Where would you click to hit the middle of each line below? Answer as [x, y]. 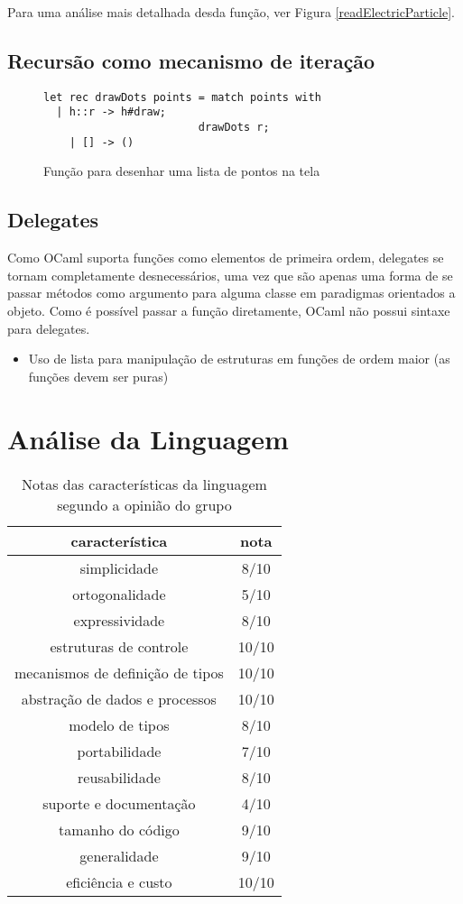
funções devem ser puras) [98, 376]
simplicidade [119, 567]
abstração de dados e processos [119, 698]
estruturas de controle [119, 646]
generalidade [119, 855]
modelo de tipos [119, 724]
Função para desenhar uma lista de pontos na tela [182, 171]
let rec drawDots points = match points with [182, 97]
